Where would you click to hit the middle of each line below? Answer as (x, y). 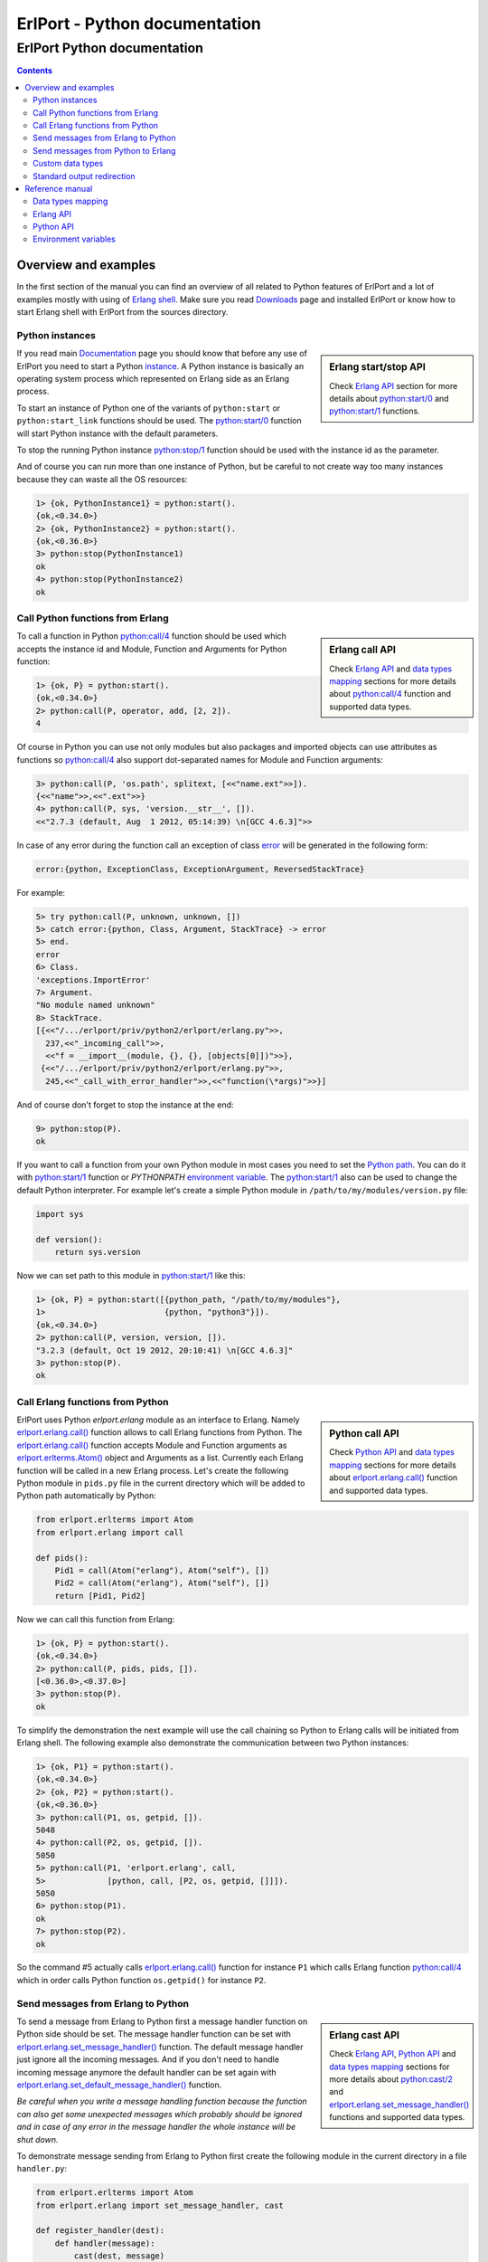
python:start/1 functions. (375, 411)
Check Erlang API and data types (390, 669)
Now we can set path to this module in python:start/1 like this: (131, 1276)
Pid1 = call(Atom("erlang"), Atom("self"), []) (162, 1570)
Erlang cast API (365, 2036)
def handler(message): (105, 2243)
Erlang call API (363, 650)
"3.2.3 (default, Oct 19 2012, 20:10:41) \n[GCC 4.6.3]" (164, 1350)
